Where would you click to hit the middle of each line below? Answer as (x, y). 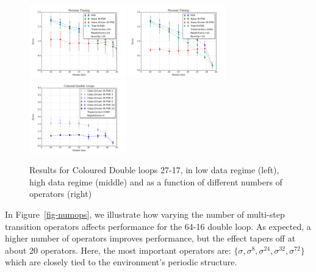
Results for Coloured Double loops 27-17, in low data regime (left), (154, 170)
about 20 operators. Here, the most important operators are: (118, 250)
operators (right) (61, 194)
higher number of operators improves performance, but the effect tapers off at (150, 238)
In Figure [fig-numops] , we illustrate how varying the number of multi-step (145, 214)
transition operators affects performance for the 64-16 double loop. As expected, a (158, 226)
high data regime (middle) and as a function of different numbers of (156, 181)
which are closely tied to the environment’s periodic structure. (121, 262)
